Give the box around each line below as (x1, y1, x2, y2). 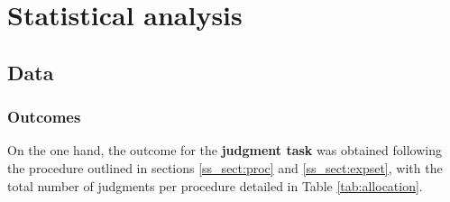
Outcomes (7, 106, 81, 128)
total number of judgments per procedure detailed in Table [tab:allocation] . (7, 176, 423, 195)
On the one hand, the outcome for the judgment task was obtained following (7, 141, 442, 160)
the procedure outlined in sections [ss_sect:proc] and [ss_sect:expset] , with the (7, 158, 443, 177)
